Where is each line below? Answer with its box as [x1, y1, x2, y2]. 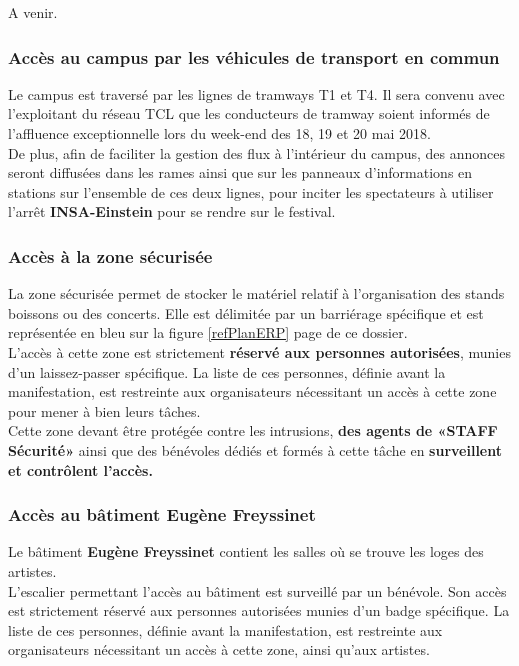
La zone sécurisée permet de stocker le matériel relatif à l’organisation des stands [8, 283, 505, 304]
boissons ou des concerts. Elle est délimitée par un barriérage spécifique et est [8, 302, 484, 323]
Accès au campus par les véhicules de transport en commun [8, 44, 500, 69]
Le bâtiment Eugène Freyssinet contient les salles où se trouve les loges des [8, 541, 484, 562]
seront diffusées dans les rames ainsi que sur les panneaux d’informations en [8, 162, 473, 183]
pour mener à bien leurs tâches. [8, 400, 201, 421]
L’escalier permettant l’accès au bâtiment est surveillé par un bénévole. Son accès [8, 580, 507, 601]
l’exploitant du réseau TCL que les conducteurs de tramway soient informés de [8, 103, 490, 124]
